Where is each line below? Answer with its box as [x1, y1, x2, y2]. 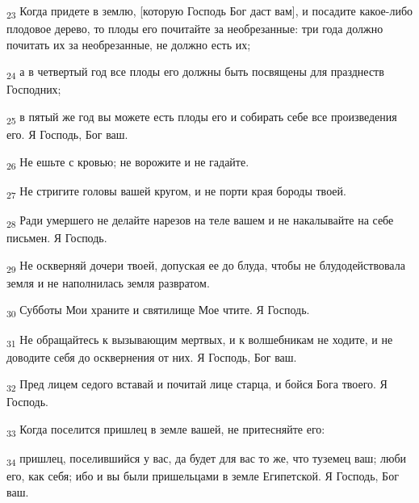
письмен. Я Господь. [6, 229, 107, 246]
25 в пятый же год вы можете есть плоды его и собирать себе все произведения [6, 108, 397, 127]
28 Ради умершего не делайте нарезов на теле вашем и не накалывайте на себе [6, 212, 394, 230]
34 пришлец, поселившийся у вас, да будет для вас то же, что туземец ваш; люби [6, 450, 407, 468]
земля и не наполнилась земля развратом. [6, 274, 210, 291]
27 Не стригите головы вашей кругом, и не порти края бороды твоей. [6, 182, 346, 201]
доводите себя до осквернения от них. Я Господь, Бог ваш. [6, 348, 297, 365]
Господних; [6, 81, 61, 98]
